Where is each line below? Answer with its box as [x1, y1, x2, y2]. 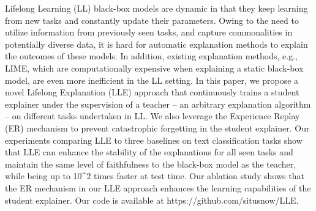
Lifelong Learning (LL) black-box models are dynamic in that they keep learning [5, 2, 308, 14]
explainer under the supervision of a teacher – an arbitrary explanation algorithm [5, 97, 311, 110]
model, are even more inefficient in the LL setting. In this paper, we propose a [5, 73, 299, 86]
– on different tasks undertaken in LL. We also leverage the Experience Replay [5, 109, 300, 122]
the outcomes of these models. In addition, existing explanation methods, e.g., [5, 50, 298, 62]
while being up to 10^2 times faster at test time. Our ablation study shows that [5, 169, 304, 182]
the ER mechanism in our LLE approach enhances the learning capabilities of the [5, 181, 311, 194]
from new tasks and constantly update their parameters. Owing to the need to [5, 13, 299, 26]
